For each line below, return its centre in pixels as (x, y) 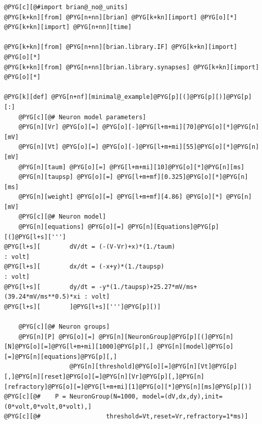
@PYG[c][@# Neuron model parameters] (82, 117)
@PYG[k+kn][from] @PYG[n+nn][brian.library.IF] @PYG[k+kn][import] (121, 47)
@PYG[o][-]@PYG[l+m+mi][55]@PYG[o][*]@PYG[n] (181, 147)
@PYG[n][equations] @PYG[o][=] (71, 227)
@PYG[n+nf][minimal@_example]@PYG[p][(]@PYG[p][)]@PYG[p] (152, 97)
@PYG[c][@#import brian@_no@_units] (66, 7)
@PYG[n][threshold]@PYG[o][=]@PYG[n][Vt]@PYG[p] (153, 367)
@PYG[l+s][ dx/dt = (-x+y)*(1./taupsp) (84, 267)
